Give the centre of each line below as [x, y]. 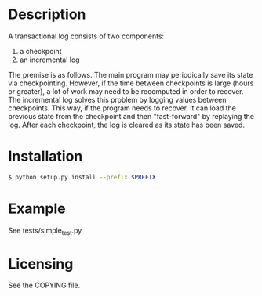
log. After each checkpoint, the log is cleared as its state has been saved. [127, 125]
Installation [45, 156]
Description [47, 14]
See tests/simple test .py [45, 231]
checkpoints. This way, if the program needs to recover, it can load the [122, 108]
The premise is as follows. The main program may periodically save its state [131, 74]
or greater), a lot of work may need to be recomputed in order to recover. [126, 91]
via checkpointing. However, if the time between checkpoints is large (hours [131, 83]
